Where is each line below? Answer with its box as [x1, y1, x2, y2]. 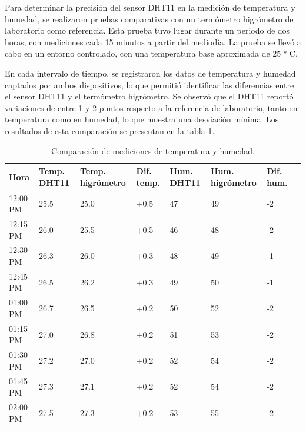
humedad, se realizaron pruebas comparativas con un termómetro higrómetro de [5, 12, 294, 25]
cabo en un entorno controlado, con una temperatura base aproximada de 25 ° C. [5, 47, 298, 59]
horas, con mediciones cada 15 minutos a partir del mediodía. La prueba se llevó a [5, 35, 301, 48]
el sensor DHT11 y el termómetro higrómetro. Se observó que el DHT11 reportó [5, 90, 294, 102]
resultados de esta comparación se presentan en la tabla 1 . [5, 124, 215, 137]
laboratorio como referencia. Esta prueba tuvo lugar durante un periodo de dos [5, 24, 290, 36]
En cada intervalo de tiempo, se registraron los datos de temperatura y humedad [5, 67, 296, 79]
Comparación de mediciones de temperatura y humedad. [51, 144, 255, 157]
